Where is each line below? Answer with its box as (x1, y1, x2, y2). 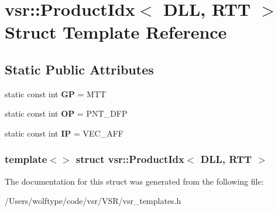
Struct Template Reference (5, 20, 227, 44)
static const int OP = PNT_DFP (5, 107, 128, 120)
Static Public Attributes (5, 60, 154, 78)
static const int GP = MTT (5, 87, 107, 100)
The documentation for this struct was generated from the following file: (5, 175, 264, 187)
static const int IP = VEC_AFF (5, 127, 123, 139)
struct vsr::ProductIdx (75, 152, 184, 166)
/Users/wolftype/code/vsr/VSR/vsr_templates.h (5, 195, 181, 207)
